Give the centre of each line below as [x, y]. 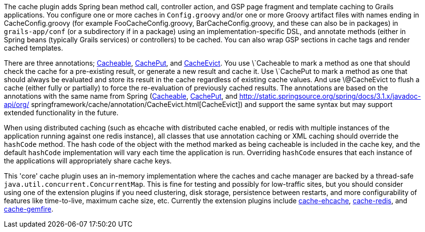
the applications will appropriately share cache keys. [88, 161]
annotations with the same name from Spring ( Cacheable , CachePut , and [121, 96]
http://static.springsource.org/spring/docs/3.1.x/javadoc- [330, 96]
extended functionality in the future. [61, 113]
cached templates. [34, 48]
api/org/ [17, 104]
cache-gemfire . [29, 209]
